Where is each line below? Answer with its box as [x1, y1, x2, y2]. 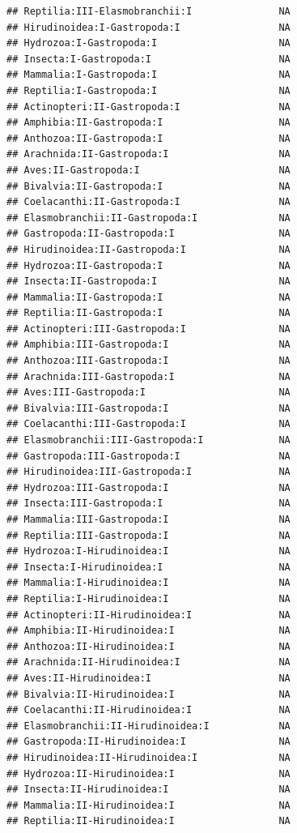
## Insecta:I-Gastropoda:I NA [6, 53, 291, 65]
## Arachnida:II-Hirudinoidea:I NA [6, 656, 291, 669]
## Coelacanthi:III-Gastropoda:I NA [6, 418, 291, 430]
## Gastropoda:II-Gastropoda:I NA [6, 228, 291, 240]
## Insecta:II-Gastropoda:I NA [6, 276, 291, 288]
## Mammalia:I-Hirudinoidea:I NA [6, 577, 291, 589]
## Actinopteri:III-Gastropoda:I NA [6, 323, 291, 335]
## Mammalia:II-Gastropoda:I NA [6, 291, 291, 303]
